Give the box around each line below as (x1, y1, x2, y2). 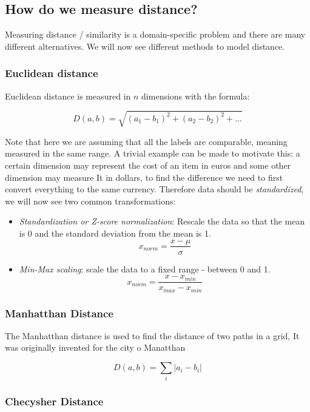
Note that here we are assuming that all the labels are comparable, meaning (5, 135, 288, 147)
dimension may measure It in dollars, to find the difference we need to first (5, 171, 283, 183)
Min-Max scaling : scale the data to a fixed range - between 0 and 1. (19, 262, 271, 275)
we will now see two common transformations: (5, 194, 176, 207)
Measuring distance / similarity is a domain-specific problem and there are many (5, 28, 306, 41)
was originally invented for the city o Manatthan (5, 341, 186, 354)
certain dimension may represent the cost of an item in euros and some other (5, 158, 291, 171)
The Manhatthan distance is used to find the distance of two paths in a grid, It (5, 329, 300, 342)
